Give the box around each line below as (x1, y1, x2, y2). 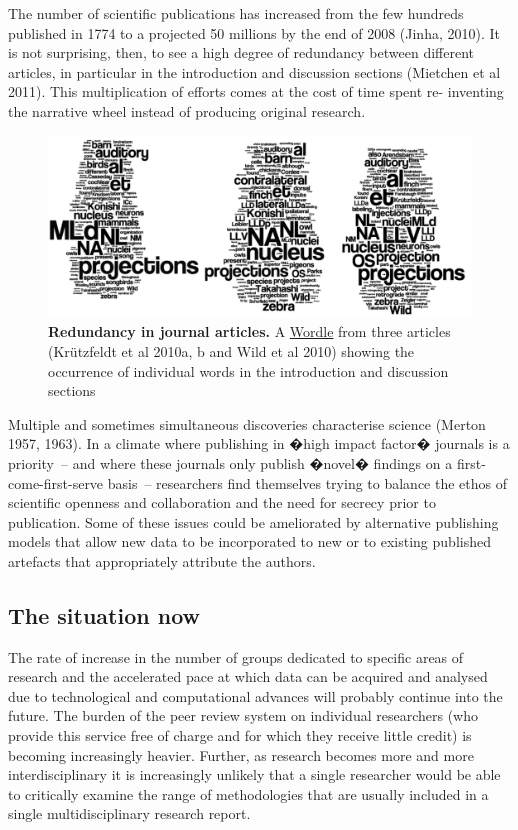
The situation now (8, 599, 201, 630)
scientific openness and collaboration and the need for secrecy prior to (8, 492, 436, 513)
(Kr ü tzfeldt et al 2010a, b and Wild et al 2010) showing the (48, 340, 415, 361)
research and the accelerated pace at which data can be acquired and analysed (8, 666, 488, 687)
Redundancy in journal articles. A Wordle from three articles (48, 321, 451, 342)
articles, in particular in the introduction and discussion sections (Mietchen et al (8, 61, 501, 82)
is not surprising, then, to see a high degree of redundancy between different (8, 42, 475, 63)
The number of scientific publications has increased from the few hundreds (8, 3, 464, 23)
